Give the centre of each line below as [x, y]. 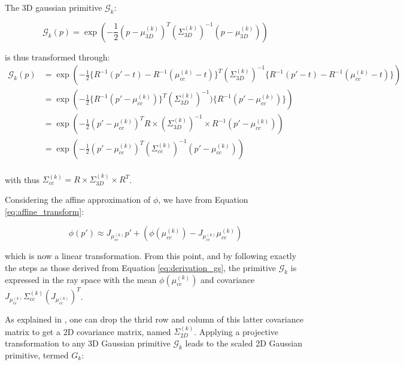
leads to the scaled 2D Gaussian [244, 343]
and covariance [228, 279]
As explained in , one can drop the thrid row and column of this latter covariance [154, 319]
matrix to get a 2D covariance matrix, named [88, 331]
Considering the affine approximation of [78, 199]
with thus [22, 179]
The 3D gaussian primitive [54, 7]
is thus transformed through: [57, 57]
